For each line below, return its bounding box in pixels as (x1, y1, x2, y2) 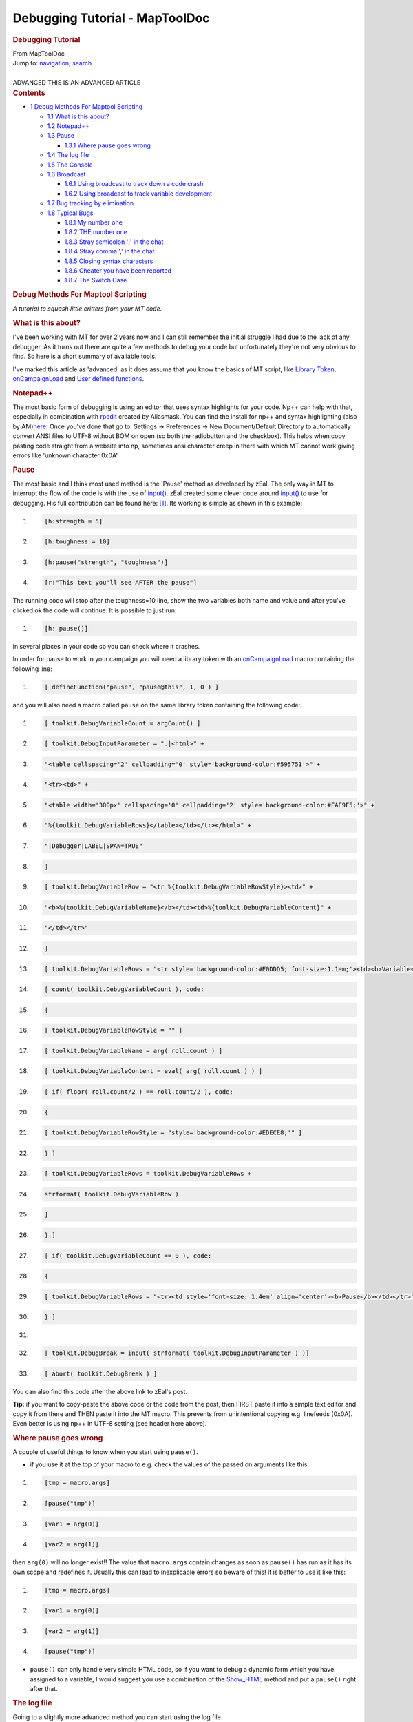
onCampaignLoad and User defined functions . (12, 374, 145, 382)
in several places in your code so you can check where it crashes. (12, 642, 200, 650)
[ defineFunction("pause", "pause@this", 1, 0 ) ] (44, 683, 220, 691)
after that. (30, 1685, 58, 1693)
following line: (12, 665, 52, 673)
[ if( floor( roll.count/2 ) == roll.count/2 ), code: (44, 1088, 233, 1095)
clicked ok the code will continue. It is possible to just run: (12, 606, 177, 614)
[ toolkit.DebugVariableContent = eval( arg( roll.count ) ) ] (44, 1068, 263, 1075)
